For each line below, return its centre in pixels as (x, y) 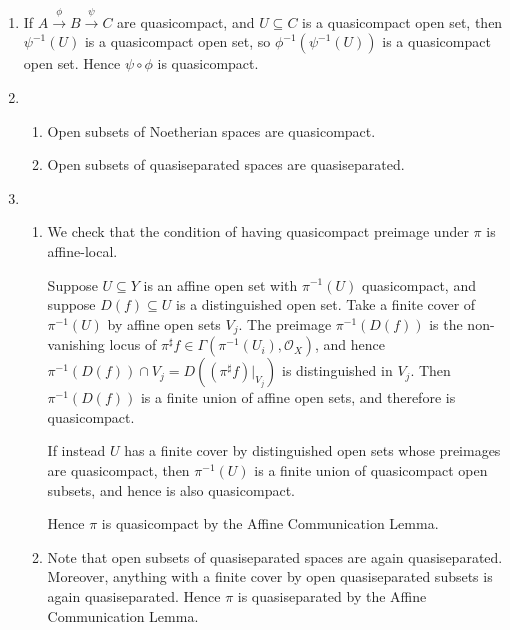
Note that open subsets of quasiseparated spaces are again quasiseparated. (275, 556)
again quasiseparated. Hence (134, 595)
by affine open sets (164, 323)
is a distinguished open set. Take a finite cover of (326, 304)
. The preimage (285, 323)
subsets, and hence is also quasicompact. (171, 489)
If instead (76, 450)
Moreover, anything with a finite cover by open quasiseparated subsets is (270, 576)
